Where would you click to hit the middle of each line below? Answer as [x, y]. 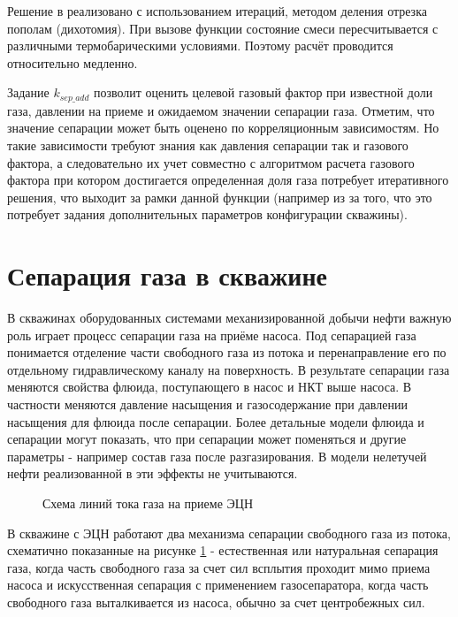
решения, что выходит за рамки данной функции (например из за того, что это [220, 197]
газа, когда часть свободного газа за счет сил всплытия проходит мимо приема [219, 567]
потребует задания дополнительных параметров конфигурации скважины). [207, 214]
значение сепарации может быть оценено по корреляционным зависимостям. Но [223, 128]
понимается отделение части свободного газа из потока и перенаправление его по [227, 352]
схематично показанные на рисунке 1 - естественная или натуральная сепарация [223, 550]
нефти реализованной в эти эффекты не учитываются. [153, 473]
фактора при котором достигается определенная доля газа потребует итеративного [228, 180]
